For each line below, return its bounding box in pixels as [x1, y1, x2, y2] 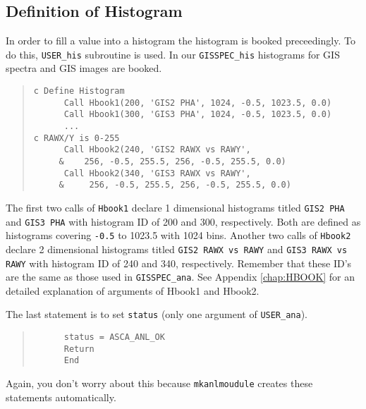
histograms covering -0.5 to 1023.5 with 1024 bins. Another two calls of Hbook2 [6, 228, 351, 243]
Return [63, 343, 94, 354]
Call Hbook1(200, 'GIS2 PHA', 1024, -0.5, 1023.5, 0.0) [63, 97, 332, 108]
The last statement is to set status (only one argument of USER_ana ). [6, 307, 307, 322]
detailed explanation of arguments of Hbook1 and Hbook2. [6, 283, 260, 298]
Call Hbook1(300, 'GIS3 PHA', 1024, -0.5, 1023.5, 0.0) [63, 109, 332, 120]
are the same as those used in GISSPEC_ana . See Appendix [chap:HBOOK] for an [6, 269, 355, 284]
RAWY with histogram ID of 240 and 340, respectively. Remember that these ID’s [6, 255, 352, 270]
